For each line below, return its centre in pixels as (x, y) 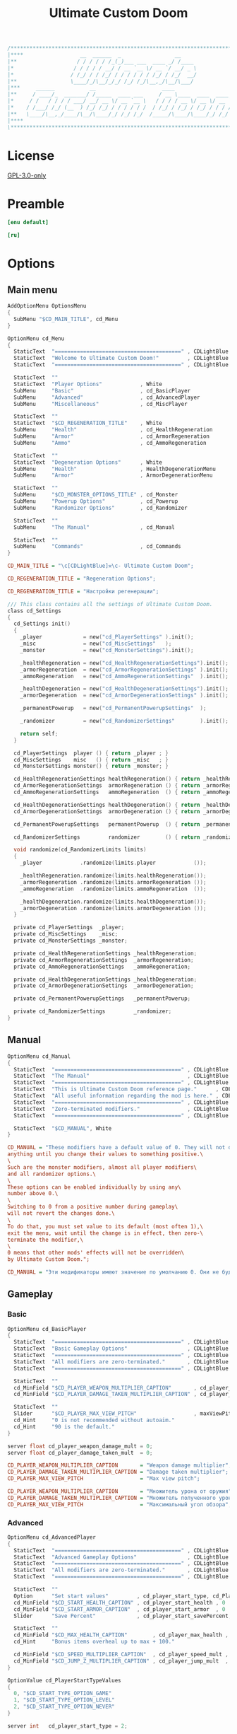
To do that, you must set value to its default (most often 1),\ (105, 1226)
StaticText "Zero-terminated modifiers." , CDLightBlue (121, 1109)
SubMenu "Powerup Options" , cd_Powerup (96, 501)
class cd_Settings (34, 611)
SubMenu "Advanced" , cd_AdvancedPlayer (107, 397)
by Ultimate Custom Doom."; (49, 1259)
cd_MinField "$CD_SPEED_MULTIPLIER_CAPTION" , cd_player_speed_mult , (121, 1655)
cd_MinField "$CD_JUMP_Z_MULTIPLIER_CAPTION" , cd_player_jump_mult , (121, 1661)
